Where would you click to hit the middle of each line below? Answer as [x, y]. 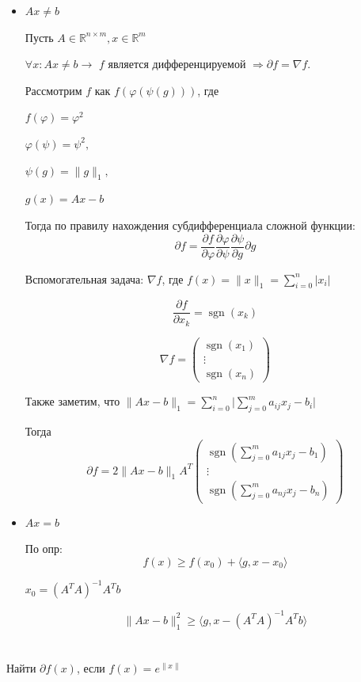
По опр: [44, 549]
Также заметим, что [72, 401]
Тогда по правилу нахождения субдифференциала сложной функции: [190, 225]
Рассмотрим [53, 90]
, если [91, 668]
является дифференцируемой [177, 64]
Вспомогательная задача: [84, 278]
